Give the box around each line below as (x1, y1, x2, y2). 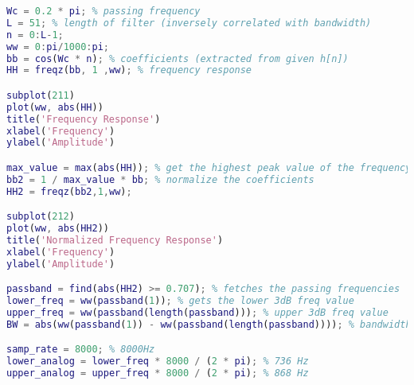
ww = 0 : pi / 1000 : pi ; (6, 41, 109, 52)
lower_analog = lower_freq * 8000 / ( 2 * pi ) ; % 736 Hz (6, 356, 309, 367)
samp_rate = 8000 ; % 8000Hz (6, 344, 155, 356)
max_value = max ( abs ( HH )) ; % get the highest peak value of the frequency (6, 161, 412, 173)
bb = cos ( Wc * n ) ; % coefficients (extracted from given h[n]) (6, 52, 349, 64)
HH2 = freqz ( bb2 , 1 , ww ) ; (6, 185, 132, 197)
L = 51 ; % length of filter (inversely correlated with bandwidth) (6, 17, 372, 29)
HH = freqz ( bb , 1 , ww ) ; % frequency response (6, 64, 252, 76)
